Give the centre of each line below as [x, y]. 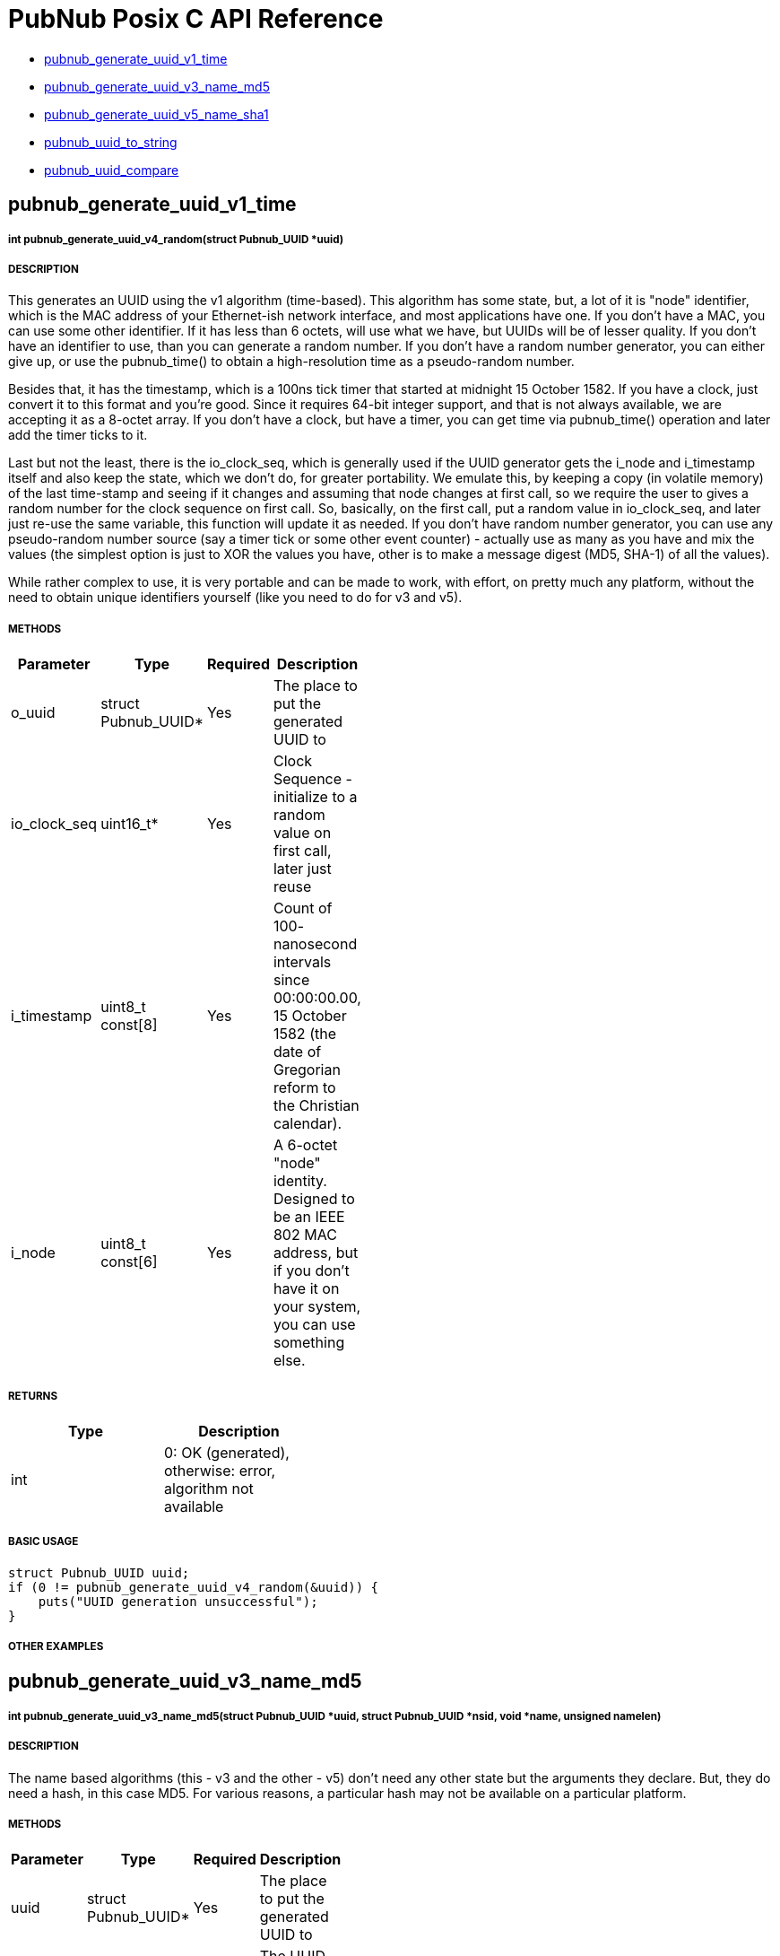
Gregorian [307, 1070]
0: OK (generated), [227, 1452]
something [309, 1343]
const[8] [129, 1025]
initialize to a [315, 797]
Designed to [314, 1199]
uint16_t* [130, 824]
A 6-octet [305, 1145]
